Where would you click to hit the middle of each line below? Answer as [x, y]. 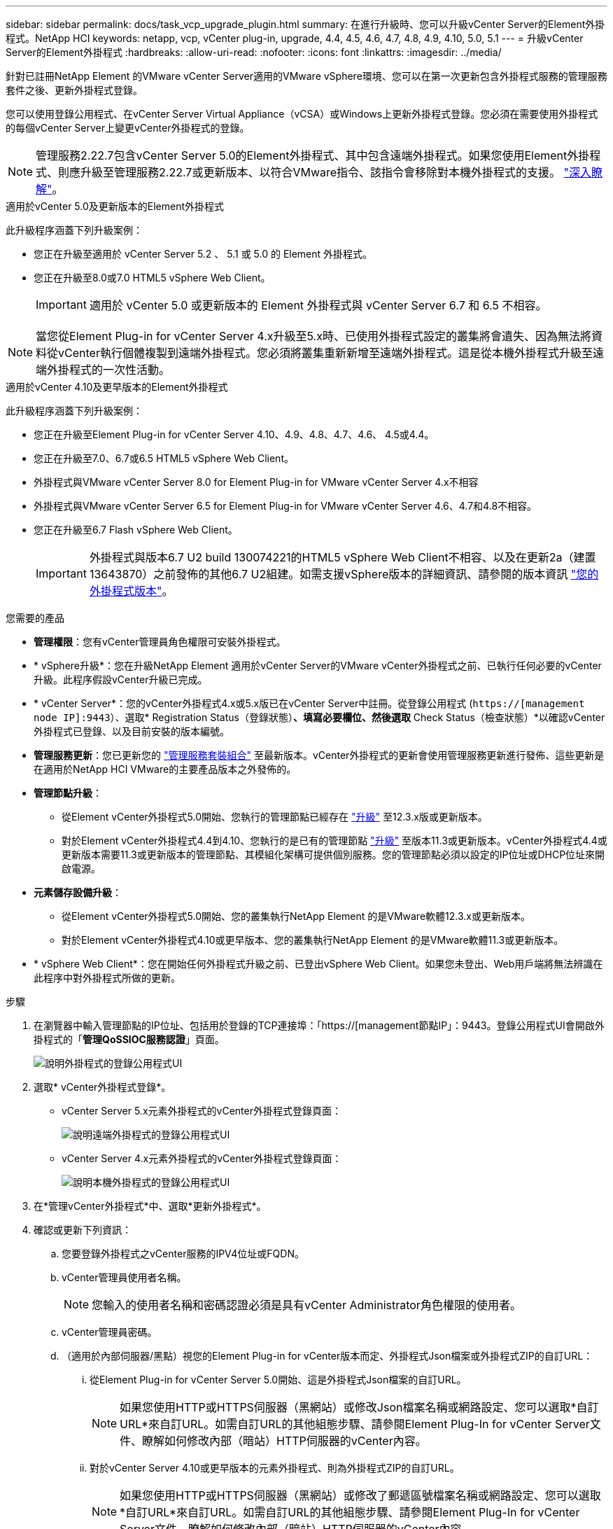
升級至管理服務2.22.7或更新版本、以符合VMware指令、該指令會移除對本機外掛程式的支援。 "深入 [336, 172]
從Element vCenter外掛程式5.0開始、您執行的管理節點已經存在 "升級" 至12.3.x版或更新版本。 [275, 817]
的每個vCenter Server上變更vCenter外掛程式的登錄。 [128, 128]
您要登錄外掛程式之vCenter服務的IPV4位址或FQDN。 [183, 1254]
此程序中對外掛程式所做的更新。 [107, 978]
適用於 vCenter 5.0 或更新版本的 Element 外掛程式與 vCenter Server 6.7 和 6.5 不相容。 [318, 305]
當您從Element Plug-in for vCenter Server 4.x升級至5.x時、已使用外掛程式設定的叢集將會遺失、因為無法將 [313, 336]
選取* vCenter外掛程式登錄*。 [103, 1087]
